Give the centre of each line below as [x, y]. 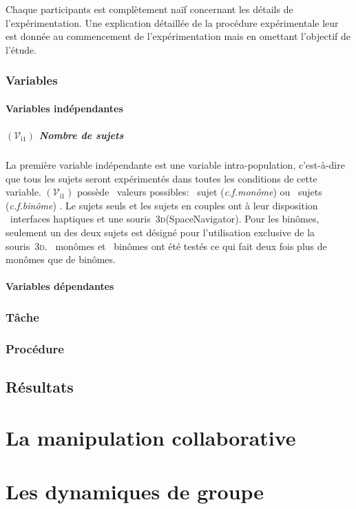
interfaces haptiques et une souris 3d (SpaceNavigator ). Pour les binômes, [165, 219]
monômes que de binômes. [61, 259]
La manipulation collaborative [151, 437]
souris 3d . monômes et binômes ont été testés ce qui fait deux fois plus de [166, 246]
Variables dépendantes [60, 286]
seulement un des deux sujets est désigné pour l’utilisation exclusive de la [160, 232]
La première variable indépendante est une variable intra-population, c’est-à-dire [175, 164]
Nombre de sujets [81, 135]
